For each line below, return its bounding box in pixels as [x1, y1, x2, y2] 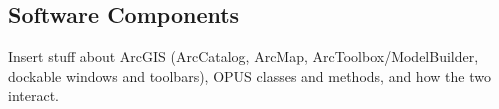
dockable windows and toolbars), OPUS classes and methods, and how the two [8, 65, 491, 86]
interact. [8, 85, 59, 106]
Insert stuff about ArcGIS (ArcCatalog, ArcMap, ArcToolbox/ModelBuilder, [8, 46, 479, 67]
